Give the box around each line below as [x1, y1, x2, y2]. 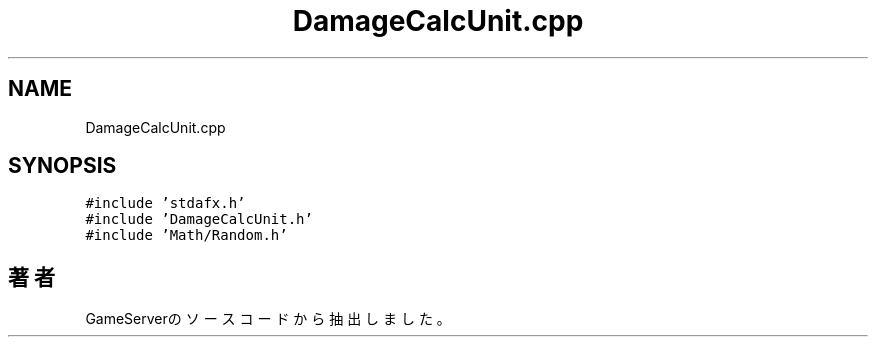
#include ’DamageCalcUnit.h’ [85, 211, 313, 228]
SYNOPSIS [8, 153, 117, 179]
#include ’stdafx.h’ [85, 195, 246, 212]
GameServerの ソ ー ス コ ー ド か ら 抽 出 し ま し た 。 [85, 310, 451, 328]
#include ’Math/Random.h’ [85, 227, 288, 244]
